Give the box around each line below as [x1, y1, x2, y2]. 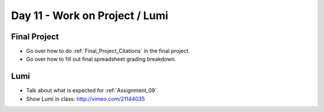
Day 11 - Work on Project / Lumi [11, 9, 169, 22]
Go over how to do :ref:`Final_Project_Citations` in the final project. [26, 48, 190, 55]
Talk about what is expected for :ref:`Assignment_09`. [26, 87, 158, 94]
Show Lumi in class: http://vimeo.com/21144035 [26, 95, 145, 102]
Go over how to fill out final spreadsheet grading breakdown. [26, 55, 176, 63]
